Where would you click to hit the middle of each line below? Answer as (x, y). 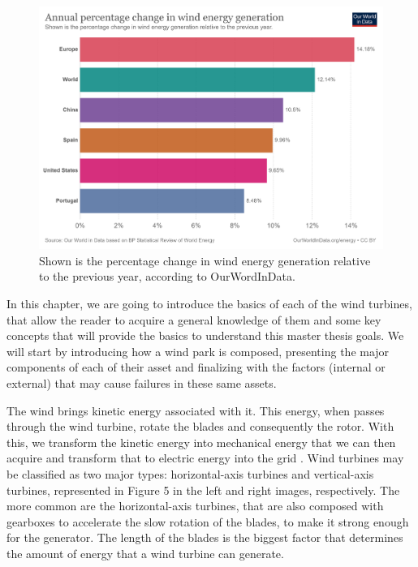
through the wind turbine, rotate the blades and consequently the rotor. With (200, 426)
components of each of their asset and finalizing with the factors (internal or (196, 367)
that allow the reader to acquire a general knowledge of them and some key (194, 319)
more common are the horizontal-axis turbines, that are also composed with (195, 506)
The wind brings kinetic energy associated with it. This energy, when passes (196, 410)
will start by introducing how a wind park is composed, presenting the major (198, 351)
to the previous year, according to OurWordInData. (167, 276)
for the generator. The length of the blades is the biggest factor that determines (205, 537)
